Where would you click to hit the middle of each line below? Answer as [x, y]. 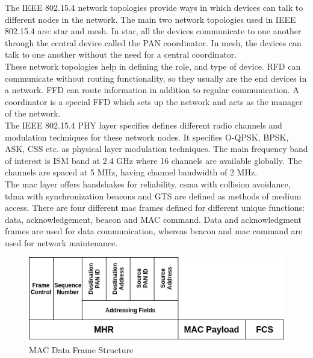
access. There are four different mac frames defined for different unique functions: [155, 208]
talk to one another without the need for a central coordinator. [121, 54]
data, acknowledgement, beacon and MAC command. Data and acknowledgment [153, 219]
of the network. [33, 113]
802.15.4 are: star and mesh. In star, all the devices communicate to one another [153, 31]
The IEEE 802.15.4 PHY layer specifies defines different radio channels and [144, 125]
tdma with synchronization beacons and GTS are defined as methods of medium [153, 196]
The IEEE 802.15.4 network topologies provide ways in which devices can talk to [154, 7]
